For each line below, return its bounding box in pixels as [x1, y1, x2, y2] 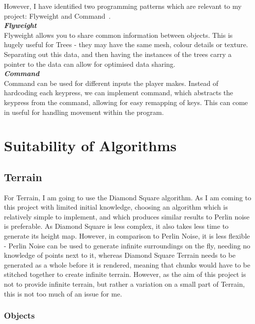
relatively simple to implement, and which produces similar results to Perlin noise [4, 211, 250, 221]
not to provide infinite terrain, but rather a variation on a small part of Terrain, [4, 279, 245, 289]
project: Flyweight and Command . [4, 10, 111, 21]
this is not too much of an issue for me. [4, 288, 122, 298]
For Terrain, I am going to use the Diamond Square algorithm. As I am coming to [4, 192, 252, 202]
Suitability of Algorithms [4, 135, 177, 156]
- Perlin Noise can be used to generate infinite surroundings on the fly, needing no [4, 240, 251, 250]
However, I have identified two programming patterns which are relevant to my [4, 1, 242, 11]
